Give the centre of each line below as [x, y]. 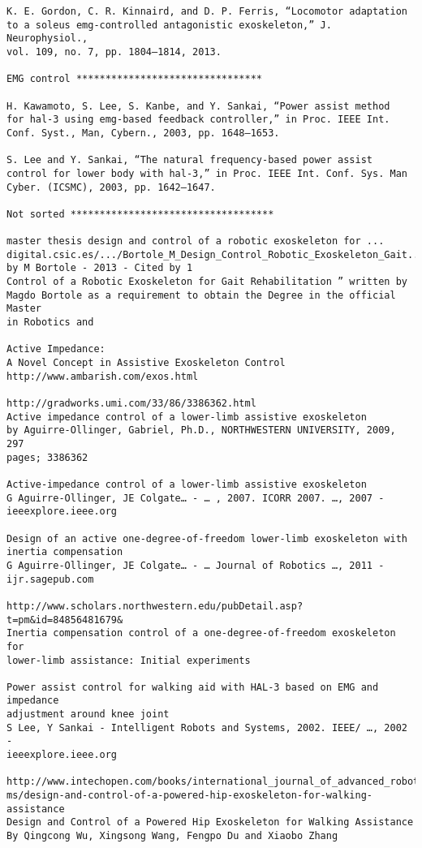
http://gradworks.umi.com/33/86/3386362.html [131, 404]
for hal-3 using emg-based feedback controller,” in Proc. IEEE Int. [198, 120]
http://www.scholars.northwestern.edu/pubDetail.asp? [155, 606]
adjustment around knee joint [88, 715]
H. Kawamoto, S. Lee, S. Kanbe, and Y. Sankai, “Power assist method [198, 106]
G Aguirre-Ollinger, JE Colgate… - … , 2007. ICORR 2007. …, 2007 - [196, 498]
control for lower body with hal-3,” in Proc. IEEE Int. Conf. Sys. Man [207, 173]
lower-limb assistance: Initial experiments [129, 660]
